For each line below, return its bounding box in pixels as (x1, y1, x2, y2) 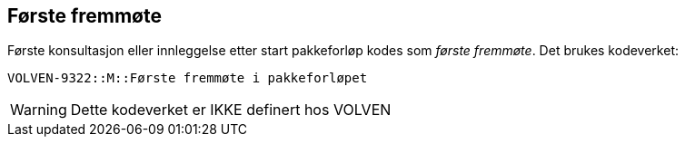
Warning (10, 101, 67, 120)
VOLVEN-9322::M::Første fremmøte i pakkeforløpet (7, 71, 368, 86)
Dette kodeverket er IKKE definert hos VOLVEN (70, 101, 392, 120)
